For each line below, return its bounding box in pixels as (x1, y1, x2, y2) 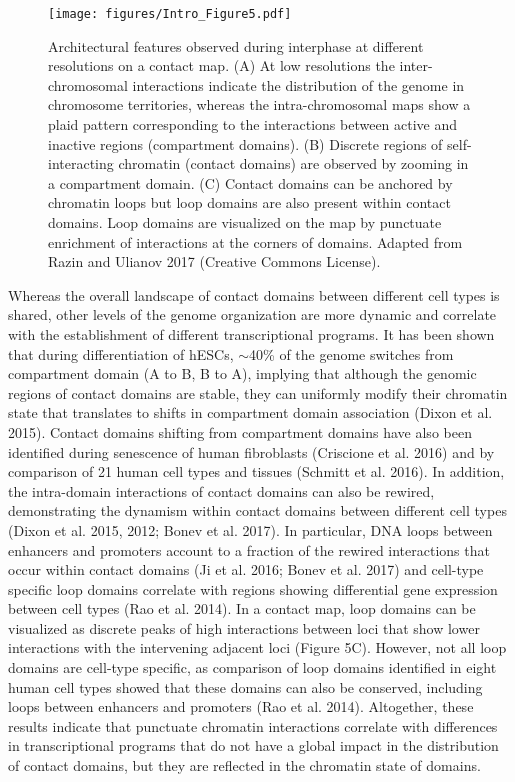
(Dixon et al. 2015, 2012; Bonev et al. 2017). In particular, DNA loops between (8, 519, 493, 540)
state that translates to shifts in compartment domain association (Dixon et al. (8, 402, 493, 423)
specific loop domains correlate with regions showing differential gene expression (8, 578, 498, 599)
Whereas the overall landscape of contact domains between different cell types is (8, 284, 500, 305)
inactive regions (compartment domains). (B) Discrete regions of (48, 133, 443, 154)
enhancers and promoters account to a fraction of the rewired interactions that (8, 539, 490, 560)
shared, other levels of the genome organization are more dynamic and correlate (8, 304, 497, 325)
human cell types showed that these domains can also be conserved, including (8, 676, 483, 697)
